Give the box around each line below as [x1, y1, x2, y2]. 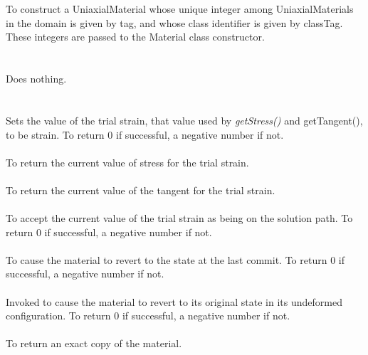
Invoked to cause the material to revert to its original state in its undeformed [6, 294, 342, 309]
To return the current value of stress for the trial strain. [6, 154, 249, 169]
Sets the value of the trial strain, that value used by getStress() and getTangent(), [6, 112, 363, 127]
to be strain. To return [6, 127, 105, 142]
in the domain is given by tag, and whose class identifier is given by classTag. [6, 15, 343, 30]
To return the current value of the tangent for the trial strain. [6, 182, 275, 197]
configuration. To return [6, 308, 111, 323]
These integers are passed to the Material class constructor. [6, 29, 265, 44]
